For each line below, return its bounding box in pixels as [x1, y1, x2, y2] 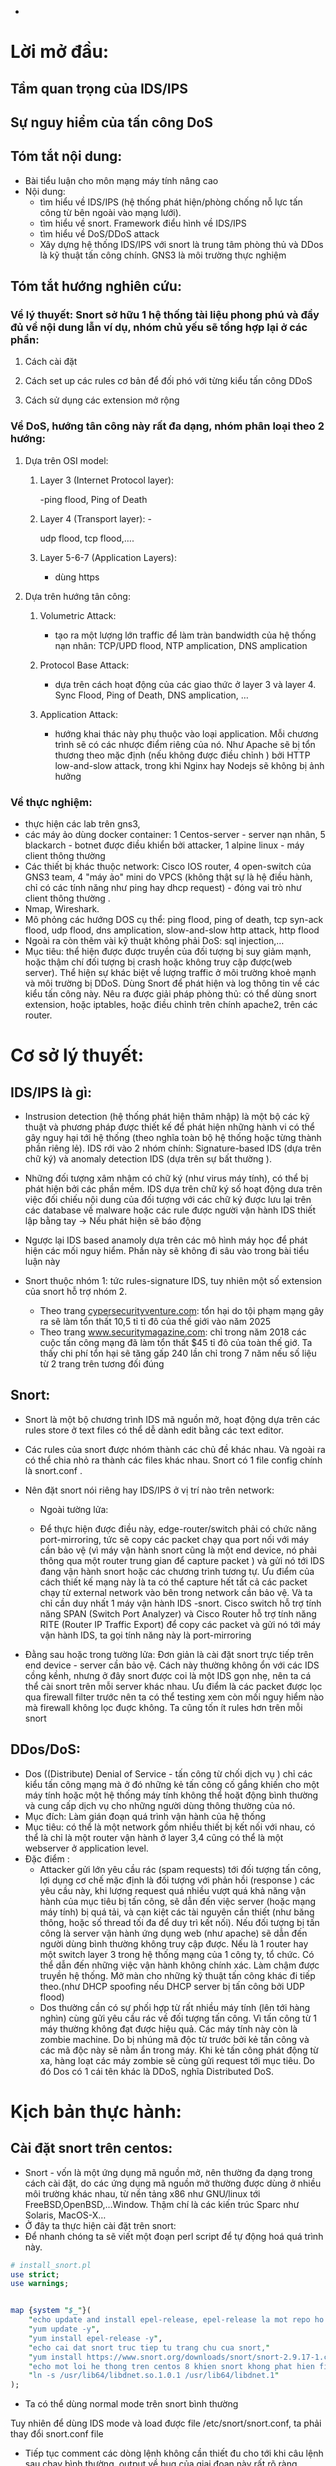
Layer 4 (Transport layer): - [39, 512, 152, 525]
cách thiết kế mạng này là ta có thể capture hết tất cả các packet [39, 1576, 308, 1588]
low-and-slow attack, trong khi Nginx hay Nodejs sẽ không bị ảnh [54, 759, 325, 771]
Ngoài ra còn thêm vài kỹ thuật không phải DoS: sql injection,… [24, 935, 285, 947]
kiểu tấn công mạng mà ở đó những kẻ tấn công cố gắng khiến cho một [24, 1778, 320, 1790]
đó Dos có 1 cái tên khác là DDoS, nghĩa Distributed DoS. [39, 2065, 274, 2077]
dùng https [54, 571, 100, 583]
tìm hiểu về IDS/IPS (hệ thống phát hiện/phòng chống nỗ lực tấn [39, 196, 303, 208]
